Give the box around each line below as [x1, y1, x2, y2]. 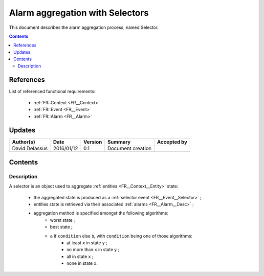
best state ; [50, 224, 73, 230]
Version [83, 138, 102, 145]
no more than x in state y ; [66, 247, 120, 253]
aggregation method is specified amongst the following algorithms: [33, 210, 169, 216]
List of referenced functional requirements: [9, 89, 95, 94]
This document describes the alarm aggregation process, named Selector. [9, 24, 159, 30]
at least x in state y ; [66, 240, 108, 246]
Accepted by [157, 138, 188, 145]
